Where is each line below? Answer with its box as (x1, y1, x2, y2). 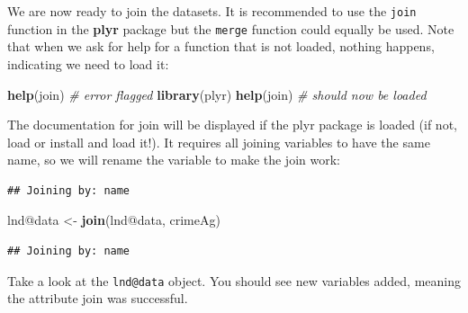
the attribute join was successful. (7, 289, 188, 308)
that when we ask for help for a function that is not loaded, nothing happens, (7, 37, 435, 56)
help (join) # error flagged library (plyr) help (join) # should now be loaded (7, 85, 427, 103)
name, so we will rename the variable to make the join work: (7, 150, 340, 169)
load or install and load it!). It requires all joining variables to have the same (7, 132, 430, 151)
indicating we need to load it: (7, 54, 169, 73)
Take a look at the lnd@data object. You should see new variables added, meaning (7, 271, 461, 290)
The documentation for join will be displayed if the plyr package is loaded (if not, (7, 115, 457, 134)
